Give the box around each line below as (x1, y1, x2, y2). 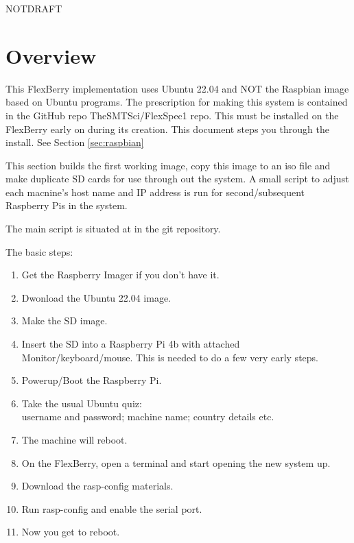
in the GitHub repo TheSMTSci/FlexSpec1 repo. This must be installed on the (5, 108, 339, 122)
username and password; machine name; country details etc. (21, 409, 274, 424)
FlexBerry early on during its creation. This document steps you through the (5, 121, 329, 136)
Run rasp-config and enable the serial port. (21, 501, 202, 516)
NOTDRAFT (5, 1, 62, 15)
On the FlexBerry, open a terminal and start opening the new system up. (21, 455, 331, 470)
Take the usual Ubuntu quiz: (21, 396, 142, 410)
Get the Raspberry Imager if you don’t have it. (21, 267, 220, 282)
